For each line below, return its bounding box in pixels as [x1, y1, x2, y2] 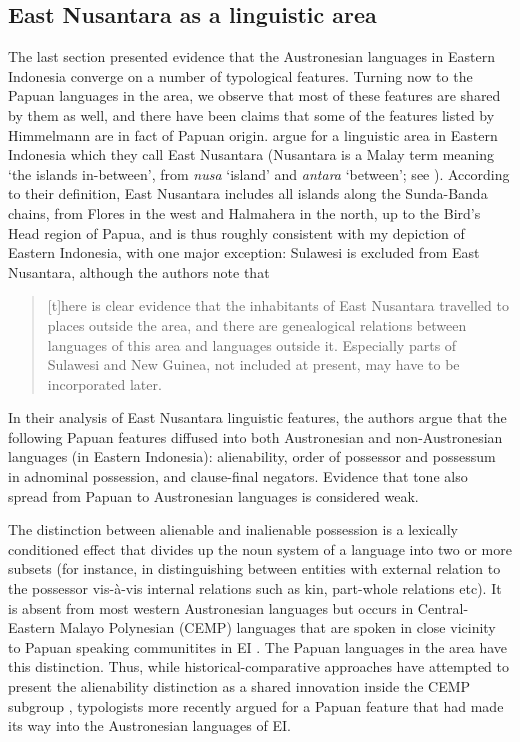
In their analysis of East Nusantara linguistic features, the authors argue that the [8, 407, 507, 428]
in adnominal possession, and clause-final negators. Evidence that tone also [8, 466, 468, 487]
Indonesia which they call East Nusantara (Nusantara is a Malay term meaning [8, 144, 495, 165]
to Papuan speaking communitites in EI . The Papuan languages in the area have [8, 636, 508, 657]
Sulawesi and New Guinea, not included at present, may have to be [47, 354, 460, 375]
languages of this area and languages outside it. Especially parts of [47, 334, 457, 355]
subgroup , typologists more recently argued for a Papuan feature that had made [8, 695, 504, 716]
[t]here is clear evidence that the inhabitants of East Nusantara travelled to [47, 295, 509, 316]
